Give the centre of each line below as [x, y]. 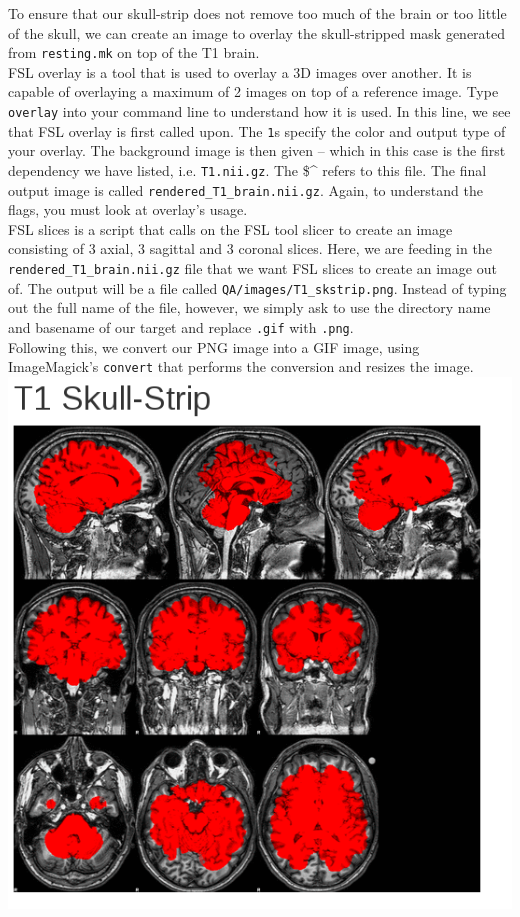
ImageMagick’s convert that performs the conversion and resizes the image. [241, 366]
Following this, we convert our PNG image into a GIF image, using [214, 346]
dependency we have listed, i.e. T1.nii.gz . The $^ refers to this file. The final [247, 169]
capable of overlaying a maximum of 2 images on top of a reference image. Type [253, 91]
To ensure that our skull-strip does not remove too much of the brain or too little [257, 13]
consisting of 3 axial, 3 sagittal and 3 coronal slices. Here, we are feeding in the [250, 248]
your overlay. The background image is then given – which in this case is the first [257, 150]
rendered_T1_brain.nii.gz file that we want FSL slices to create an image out [252, 268]
